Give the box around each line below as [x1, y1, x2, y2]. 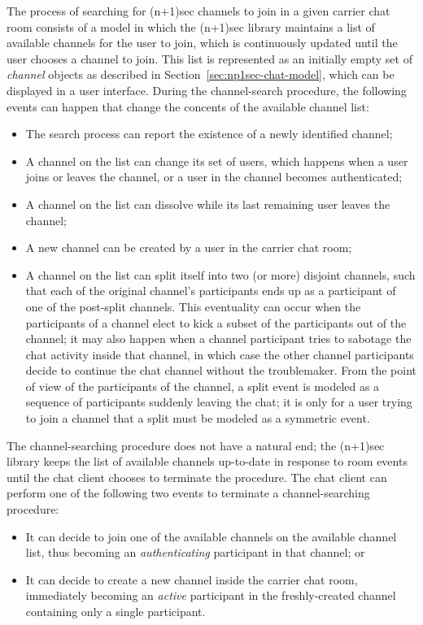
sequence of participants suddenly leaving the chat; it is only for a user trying [25, 393, 412, 410]
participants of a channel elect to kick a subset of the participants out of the [25, 314, 407, 331]
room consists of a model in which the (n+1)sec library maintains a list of [7, 18, 375, 35]
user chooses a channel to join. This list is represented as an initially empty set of [7, 50, 412, 67]
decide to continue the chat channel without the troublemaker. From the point [25, 362, 417, 379]
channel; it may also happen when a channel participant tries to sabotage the [25, 330, 412, 347]
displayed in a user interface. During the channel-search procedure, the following [7, 81, 407, 98]
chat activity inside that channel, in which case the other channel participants [25, 345, 414, 362]
